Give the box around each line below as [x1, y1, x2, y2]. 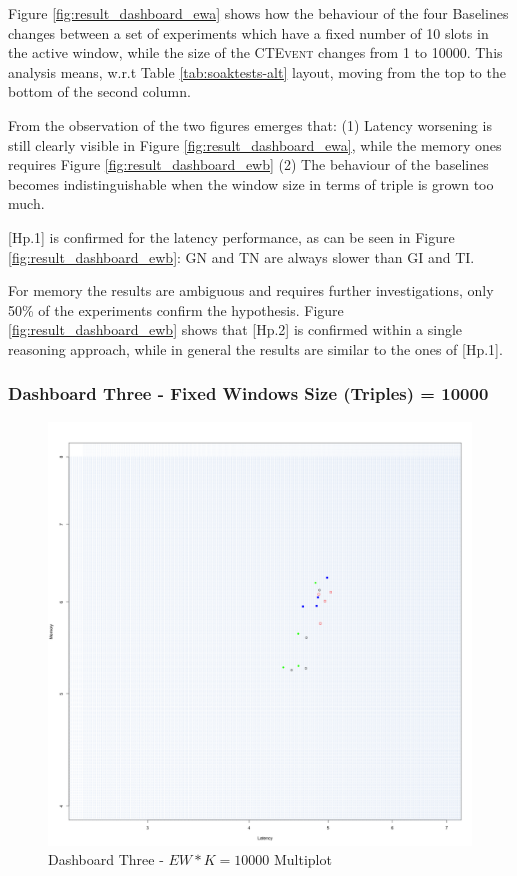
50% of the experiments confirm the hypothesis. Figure [8, 299, 344, 320]
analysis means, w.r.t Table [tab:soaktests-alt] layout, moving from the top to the [8, 61, 506, 82]
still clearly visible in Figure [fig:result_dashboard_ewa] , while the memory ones [8, 134, 502, 155]
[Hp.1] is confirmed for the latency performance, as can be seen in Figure [8, 226, 455, 247]
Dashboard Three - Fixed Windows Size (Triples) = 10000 [8, 381, 489, 406]
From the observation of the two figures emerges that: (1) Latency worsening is [8, 114, 492, 135]
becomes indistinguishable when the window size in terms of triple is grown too [8, 173, 494, 194]
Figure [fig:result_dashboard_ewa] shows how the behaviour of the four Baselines [8, 3, 509, 23]
